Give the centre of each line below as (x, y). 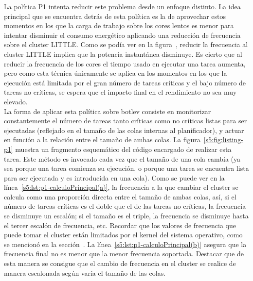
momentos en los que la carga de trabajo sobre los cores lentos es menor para (119, 25)
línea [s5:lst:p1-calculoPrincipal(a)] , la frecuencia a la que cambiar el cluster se (121, 187)
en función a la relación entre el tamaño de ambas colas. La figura (102, 140)
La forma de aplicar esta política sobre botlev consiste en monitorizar (108, 111)
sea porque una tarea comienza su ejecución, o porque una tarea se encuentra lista (126, 168)
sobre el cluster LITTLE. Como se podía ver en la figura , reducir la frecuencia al (126, 44)
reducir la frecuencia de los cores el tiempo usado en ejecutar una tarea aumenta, (125, 63)
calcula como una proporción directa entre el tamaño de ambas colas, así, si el (120, 196)
